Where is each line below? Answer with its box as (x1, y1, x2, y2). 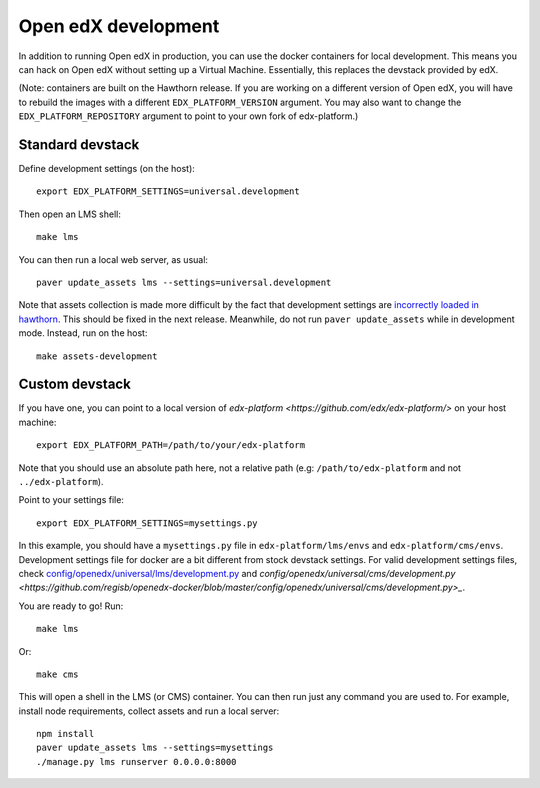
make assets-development (36, 350, 158, 362)
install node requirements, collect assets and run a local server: (18, 705, 280, 717)
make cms (36, 668, 79, 680)
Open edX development (18, 15, 220, 37)
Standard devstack (18, 136, 140, 153)
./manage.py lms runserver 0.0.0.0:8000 (36, 756, 237, 767)
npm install (36, 728, 95, 740)
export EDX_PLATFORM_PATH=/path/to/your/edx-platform (36, 440, 305, 451)
